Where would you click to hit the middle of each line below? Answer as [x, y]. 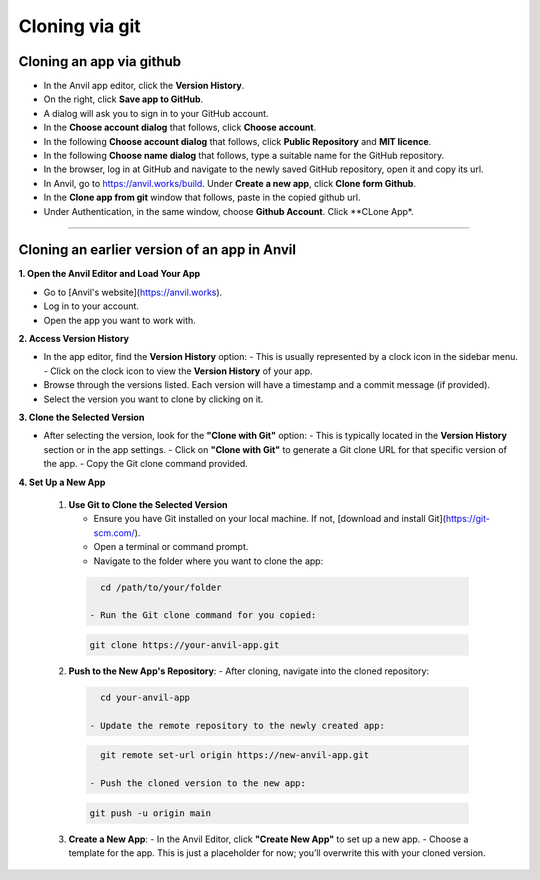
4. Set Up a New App [62, 482]
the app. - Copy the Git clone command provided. [146, 464]
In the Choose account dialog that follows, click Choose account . [180, 127]
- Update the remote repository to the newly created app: [237, 725]
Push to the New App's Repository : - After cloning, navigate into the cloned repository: [249, 671]
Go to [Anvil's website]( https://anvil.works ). [133, 292]
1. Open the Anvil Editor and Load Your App [109, 274]
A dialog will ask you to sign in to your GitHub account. [156, 113]
